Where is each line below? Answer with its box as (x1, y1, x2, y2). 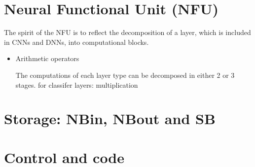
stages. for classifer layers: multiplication (15, 79, 138, 90)
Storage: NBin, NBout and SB (4, 108, 216, 129)
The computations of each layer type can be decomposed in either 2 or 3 (15, 69, 235, 80)
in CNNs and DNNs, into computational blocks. (4, 36, 149, 47)
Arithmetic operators (15, 53, 79, 64)
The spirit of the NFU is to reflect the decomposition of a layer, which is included (4, 27, 251, 37)
